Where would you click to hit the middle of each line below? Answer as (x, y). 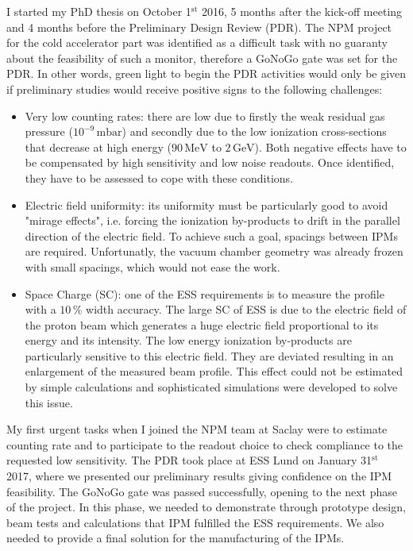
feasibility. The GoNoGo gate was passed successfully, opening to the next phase (202, 491)
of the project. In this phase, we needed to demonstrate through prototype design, (206, 507)
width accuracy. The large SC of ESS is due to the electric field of (246, 309)
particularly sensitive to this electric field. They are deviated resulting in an (209, 355)
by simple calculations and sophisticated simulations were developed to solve (211, 387)
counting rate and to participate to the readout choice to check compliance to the (205, 444)
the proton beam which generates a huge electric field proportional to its (202, 324)
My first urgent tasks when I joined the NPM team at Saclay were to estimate (197, 429)
